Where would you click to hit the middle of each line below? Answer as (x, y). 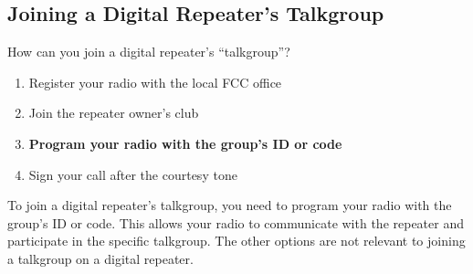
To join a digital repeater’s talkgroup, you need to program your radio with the (230, 205)
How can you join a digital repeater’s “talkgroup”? (149, 52)
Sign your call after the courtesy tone (133, 174)
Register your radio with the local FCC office (155, 82)
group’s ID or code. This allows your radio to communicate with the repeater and (236, 222)
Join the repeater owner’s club (114, 113)
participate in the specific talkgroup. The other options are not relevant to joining (236, 241)
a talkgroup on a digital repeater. (100, 258)
